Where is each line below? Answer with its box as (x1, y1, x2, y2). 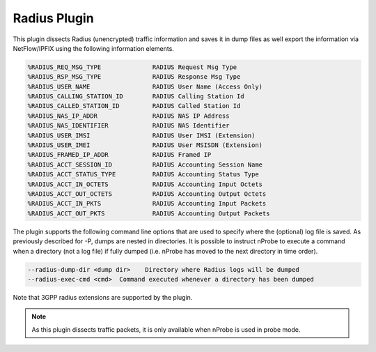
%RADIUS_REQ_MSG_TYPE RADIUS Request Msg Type (27, 63, 237, 71)
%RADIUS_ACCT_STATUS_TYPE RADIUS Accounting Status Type (27, 171, 259, 178)
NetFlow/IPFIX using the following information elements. (13, 44, 174, 52)
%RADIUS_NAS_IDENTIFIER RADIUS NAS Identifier (27, 122, 230, 130)
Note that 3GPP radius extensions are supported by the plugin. (13, 293, 193, 301)
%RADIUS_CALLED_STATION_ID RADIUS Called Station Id (27, 102, 241, 110)
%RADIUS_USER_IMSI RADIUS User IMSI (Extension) (27, 131, 256, 139)
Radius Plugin (13, 10, 94, 26)
